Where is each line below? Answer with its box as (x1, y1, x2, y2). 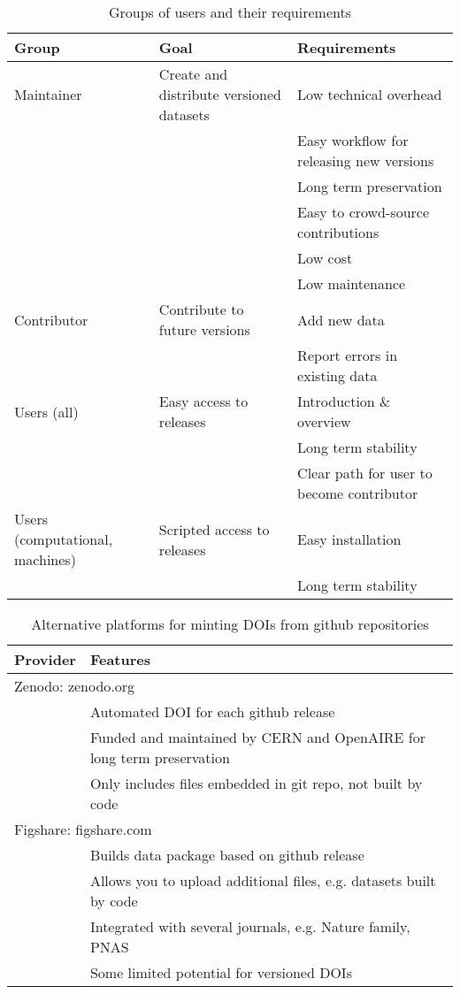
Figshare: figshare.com (14, 819, 152, 839)
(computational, (14, 529, 113, 549)
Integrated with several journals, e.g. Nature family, (89, 916, 410, 937)
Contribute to (158, 299, 244, 319)
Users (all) (14, 401, 79, 422)
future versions (158, 319, 250, 340)
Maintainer (14, 84, 82, 104)
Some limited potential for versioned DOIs (89, 962, 352, 983)
